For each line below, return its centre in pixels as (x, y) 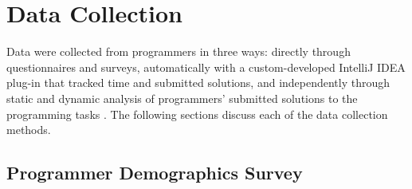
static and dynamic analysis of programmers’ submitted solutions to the (182, 98)
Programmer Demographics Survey (155, 173)
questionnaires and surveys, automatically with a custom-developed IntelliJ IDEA (206, 67)
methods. (29, 130)
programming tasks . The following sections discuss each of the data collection (197, 114)
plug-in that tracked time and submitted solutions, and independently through (198, 83)
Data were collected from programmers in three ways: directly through (179, 51)
